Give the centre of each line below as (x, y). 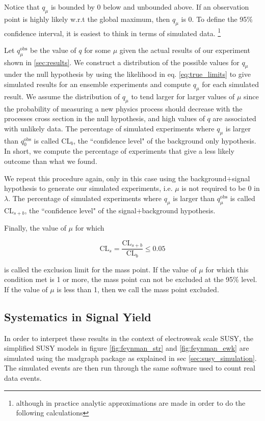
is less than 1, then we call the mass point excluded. (138, 289)
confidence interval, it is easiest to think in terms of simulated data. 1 (113, 32)
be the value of (53, 50)
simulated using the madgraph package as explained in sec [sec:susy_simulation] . (130, 358)
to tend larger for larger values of (183, 96)
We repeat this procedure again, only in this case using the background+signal (127, 178)
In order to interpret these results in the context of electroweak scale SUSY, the (129, 338)
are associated (234, 118)
